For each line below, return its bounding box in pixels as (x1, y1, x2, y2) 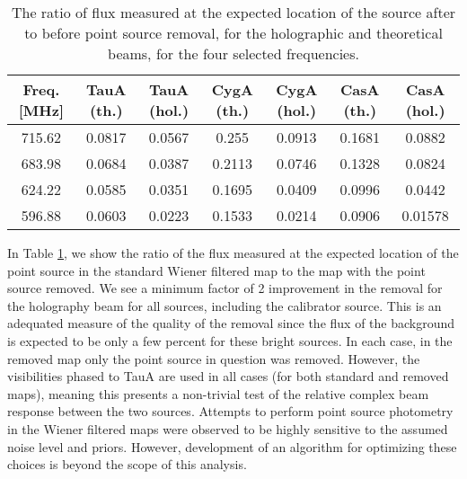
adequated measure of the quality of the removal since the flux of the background (7, 314, 455, 333)
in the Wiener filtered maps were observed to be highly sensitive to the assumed (7, 419, 448, 438)
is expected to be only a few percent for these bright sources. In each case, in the (7, 331, 453, 350)
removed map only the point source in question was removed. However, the (7, 349, 420, 368)
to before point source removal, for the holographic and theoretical (24, 22, 443, 43)
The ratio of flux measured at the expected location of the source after (11, 2, 456, 22)
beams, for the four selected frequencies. (108, 43, 359, 64)
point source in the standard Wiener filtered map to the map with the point (7, 261, 426, 279)
